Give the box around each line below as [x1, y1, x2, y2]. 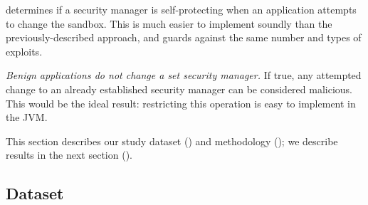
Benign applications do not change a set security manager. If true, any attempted [6, 68, 362, 83]
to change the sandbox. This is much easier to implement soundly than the [6, 16, 332, 31]
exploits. [6, 43, 43, 58]
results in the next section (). [6, 147, 132, 162]
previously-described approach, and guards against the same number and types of [6, 30, 362, 45]
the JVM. [6, 110, 48, 125]
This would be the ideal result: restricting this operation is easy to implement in [6, 95, 356, 110]
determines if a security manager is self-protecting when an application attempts [6, 2, 357, 16]
